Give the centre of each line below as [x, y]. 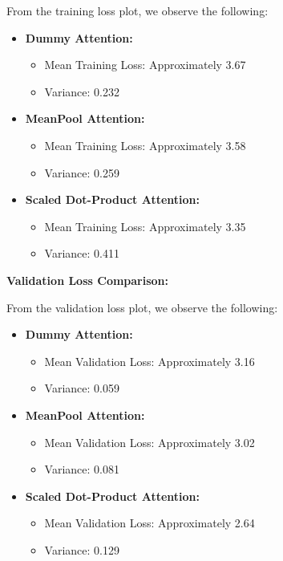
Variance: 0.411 [82, 253]
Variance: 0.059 [82, 388]
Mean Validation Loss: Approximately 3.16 [150, 361]
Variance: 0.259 [82, 172]
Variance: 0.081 [82, 469]
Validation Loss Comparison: [88, 280]
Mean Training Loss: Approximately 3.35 [145, 226]
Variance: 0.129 [82, 549]
